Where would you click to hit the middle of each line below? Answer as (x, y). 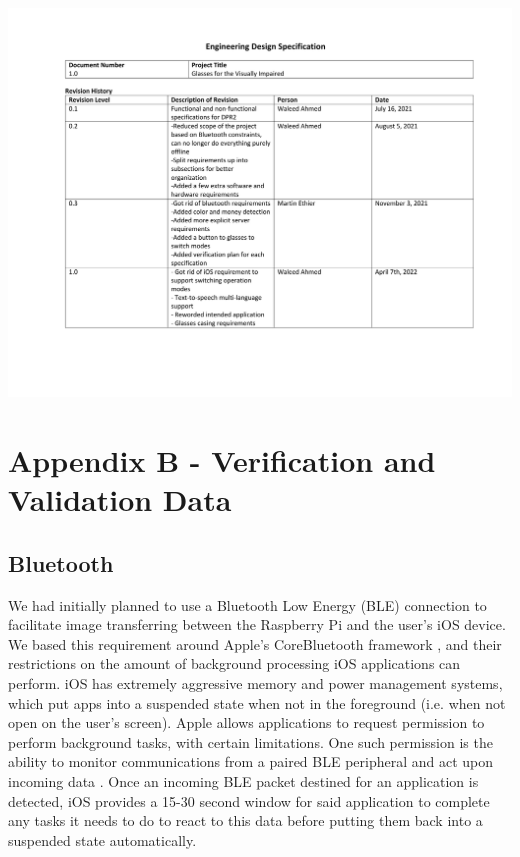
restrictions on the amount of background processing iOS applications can (234, 663)
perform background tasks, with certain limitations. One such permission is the (250, 741)
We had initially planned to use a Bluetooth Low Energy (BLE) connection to (247, 604)
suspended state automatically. (102, 839)
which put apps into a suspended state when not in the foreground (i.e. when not (257, 702)
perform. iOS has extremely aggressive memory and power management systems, (255, 683)
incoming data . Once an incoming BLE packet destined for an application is (243, 781)
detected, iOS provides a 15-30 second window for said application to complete (249, 800)
